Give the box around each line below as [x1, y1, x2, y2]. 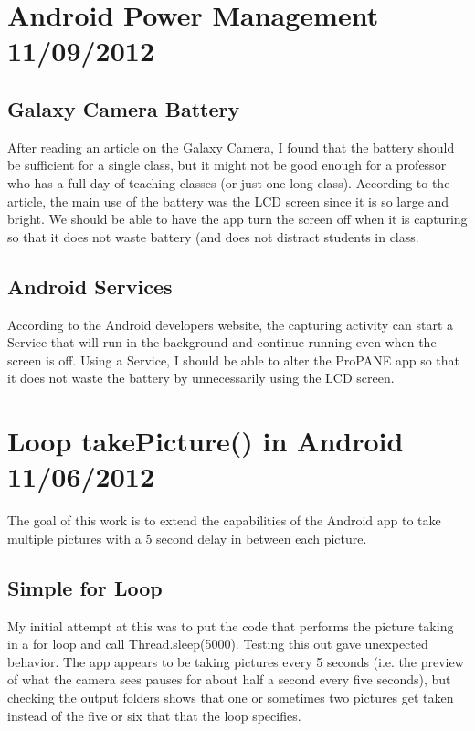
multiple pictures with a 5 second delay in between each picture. [7, 528, 367, 547]
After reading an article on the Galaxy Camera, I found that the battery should [7, 137, 455, 156]
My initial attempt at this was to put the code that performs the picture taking [7, 616, 454, 635]
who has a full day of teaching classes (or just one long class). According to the [7, 173, 450, 192]
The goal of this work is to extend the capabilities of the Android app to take [7, 511, 441, 530]
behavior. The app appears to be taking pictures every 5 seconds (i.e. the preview [7, 652, 464, 671]
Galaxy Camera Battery [7, 94, 240, 122]
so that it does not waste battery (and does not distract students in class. [7, 227, 419, 246]
